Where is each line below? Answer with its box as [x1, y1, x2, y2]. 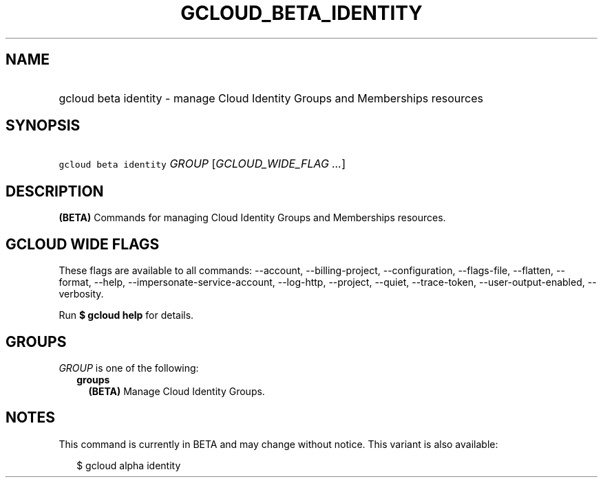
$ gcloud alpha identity [76, 459, 181, 471]
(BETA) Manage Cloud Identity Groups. [88, 385, 265, 397]
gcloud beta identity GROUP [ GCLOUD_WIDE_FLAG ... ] [59, 157, 346, 171]
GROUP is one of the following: [59, 361, 199, 374]
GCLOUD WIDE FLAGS [6, 235, 160, 253]
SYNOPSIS [6, 117, 81, 135]
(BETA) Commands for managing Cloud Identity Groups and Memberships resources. [59, 212, 446, 224]
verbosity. [59, 288, 104, 300]
